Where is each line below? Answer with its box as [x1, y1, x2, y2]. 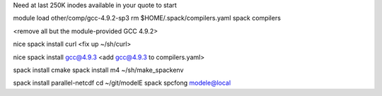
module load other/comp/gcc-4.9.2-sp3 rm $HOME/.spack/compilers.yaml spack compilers [13, 14, 281, 23]
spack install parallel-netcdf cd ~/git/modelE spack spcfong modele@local [13, 78, 231, 88]
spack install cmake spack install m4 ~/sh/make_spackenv [13, 66, 184, 74]
